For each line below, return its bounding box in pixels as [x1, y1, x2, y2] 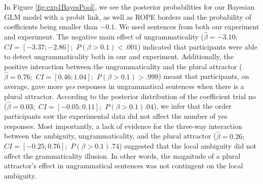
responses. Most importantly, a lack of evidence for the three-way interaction [4, 120, 242, 131]
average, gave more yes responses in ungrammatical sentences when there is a [4, 81, 244, 91]
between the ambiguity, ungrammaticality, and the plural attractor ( [4, 130, 216, 141]
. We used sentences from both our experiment [115, 21, 259, 32]
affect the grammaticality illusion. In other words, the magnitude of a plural [4, 150, 241, 161]
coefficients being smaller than [4, 21, 98, 32]
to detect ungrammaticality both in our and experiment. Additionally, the [4, 51, 234, 62]
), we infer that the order [154, 101, 232, 111]
